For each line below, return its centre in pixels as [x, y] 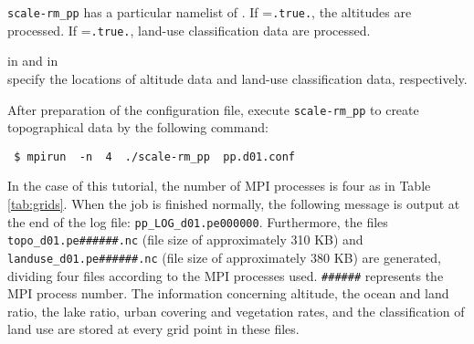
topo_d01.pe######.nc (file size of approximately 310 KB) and [185, 240]
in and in [33, 61]
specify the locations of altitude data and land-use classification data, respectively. [237, 78]
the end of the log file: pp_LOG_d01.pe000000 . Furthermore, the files [198, 221]
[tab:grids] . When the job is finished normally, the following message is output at [234, 203]
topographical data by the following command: [138, 127]
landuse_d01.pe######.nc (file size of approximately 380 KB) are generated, [224, 257]
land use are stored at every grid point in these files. [153, 329]
